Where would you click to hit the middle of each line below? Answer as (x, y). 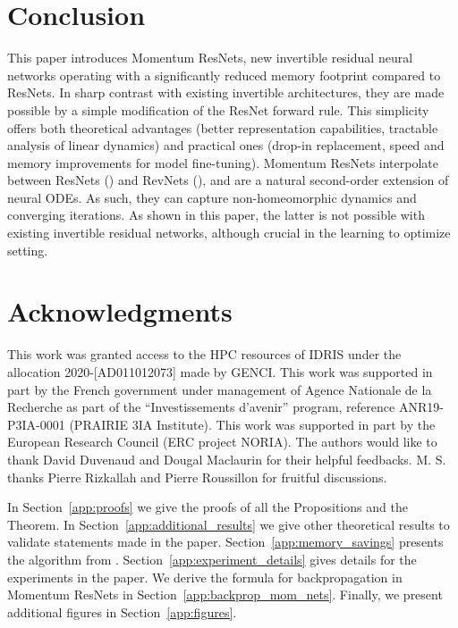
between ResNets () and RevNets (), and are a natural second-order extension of (228, 180)
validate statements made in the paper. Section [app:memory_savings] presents (225, 542)
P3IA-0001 (36, 424)
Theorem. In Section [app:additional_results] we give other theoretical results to (229, 524)
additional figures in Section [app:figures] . (122, 611)
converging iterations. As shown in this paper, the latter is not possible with (216, 215)
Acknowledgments (120, 311)
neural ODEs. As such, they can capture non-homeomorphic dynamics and (212, 197)
